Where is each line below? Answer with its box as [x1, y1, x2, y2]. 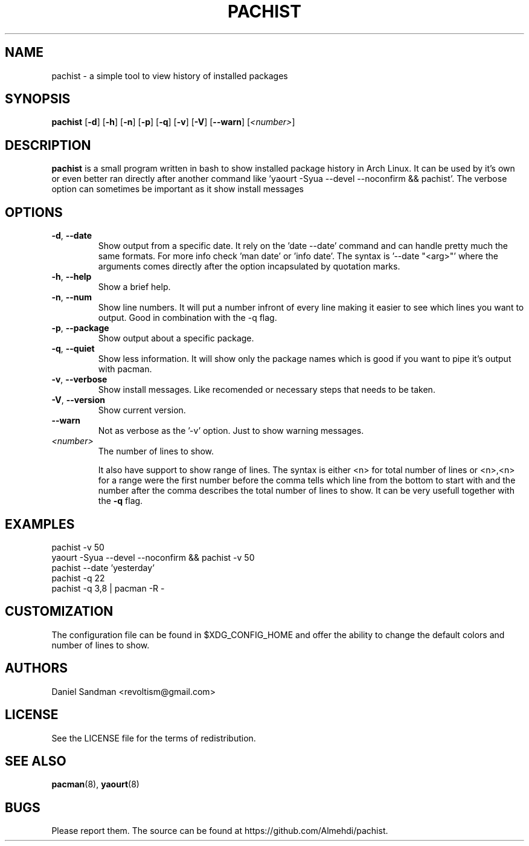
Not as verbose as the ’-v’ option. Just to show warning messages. [98, 425, 364, 436]
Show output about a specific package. [98, 333, 254, 344]
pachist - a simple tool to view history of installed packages [51, 70, 288, 81]
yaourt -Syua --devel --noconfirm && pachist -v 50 [51, 552, 255, 563]
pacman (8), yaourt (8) [51, 779, 139, 790]
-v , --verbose [51, 374, 107, 385]
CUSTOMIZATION [5, 604, 114, 619]
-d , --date [51, 230, 92, 241]
